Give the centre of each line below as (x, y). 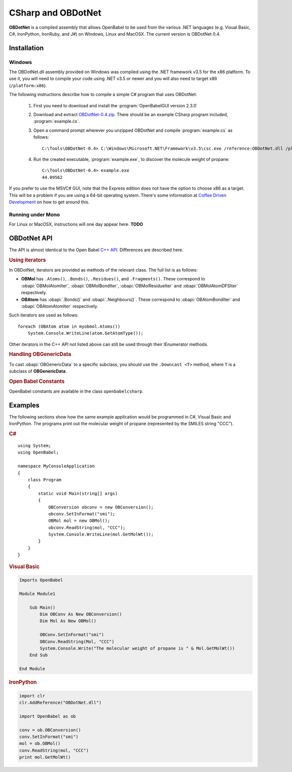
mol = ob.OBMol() (40, 743)
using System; (34, 445)
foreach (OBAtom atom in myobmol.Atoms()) (69, 326)
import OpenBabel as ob (48, 716)
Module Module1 (37, 594)
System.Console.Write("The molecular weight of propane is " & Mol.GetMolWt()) (137, 648)
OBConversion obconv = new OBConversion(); (101, 507)
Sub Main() (42, 607)
